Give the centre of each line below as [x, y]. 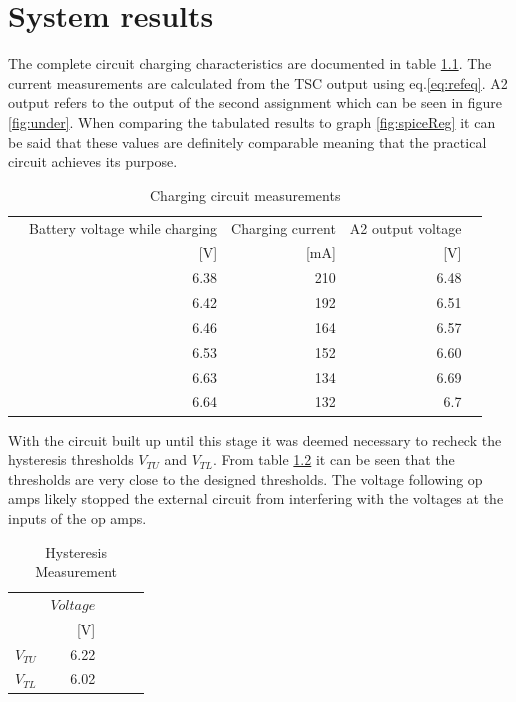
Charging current [283, 227]
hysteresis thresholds [71, 459]
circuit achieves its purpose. [93, 161]
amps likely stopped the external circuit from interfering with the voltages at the [256, 498]
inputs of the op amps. [77, 517]
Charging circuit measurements [245, 194]
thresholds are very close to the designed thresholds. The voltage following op [245, 478]
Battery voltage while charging [123, 227]
